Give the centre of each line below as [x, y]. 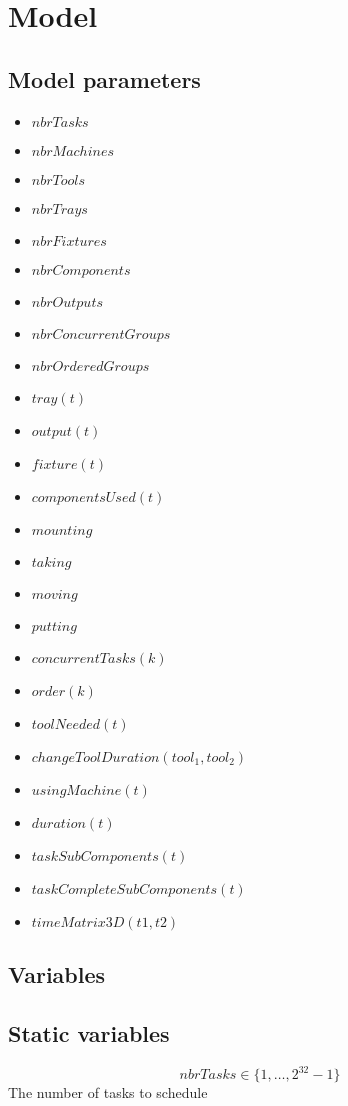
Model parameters [104, 78]
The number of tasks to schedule [108, 1092]
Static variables [89, 1032]
